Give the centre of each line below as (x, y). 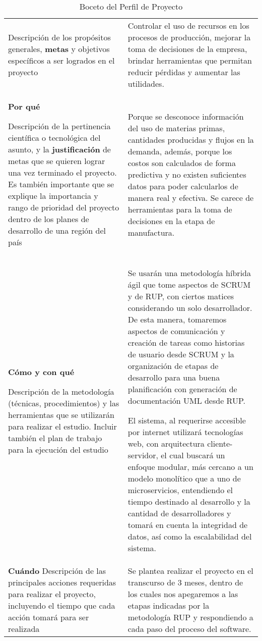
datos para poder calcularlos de (183, 186)
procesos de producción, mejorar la (189, 37)
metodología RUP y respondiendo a (190, 617)
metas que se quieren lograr (57, 161)
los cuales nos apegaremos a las (183, 594)
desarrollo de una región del (57, 230)
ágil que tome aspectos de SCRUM (189, 284)
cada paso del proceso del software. (189, 629)
